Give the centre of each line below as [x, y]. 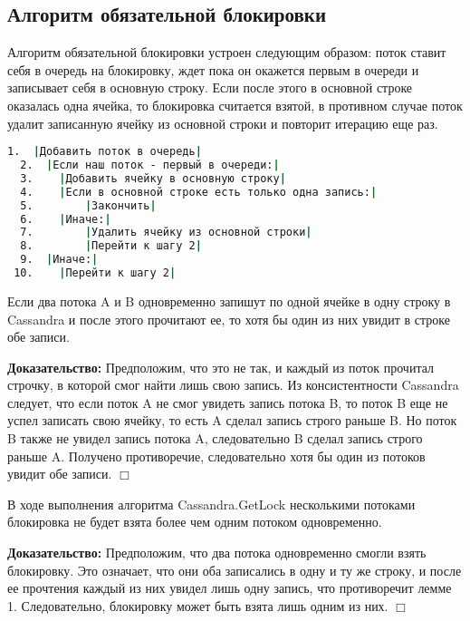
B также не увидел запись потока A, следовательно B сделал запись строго [215, 438]
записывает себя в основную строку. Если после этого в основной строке [210, 87]
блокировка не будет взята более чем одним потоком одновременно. [195, 522]
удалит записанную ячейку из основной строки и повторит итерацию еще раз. [223, 123]
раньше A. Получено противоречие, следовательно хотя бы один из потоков [216, 456]
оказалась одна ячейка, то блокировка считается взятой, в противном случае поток [235, 105]
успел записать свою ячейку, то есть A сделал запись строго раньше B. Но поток [232, 420]
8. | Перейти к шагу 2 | [111, 246]
